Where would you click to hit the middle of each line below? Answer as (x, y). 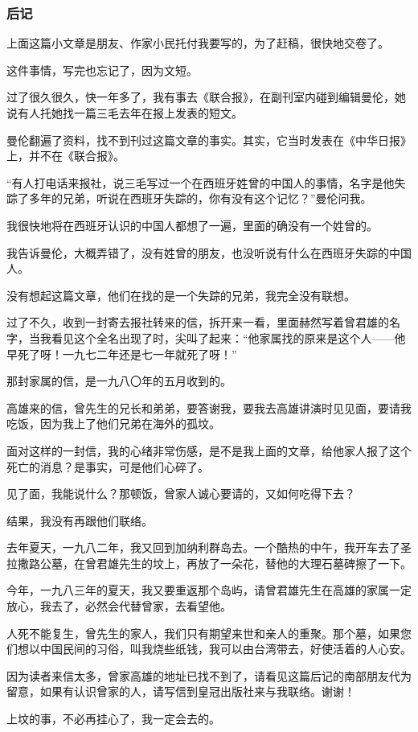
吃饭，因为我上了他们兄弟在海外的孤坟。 (113, 424)
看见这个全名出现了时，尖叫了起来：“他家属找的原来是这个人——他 (228, 337)
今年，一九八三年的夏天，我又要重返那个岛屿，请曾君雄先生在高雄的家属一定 (209, 590)
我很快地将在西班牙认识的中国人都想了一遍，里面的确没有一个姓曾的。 (192, 225)
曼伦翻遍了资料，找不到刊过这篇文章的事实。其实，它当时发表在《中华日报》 (209, 140)
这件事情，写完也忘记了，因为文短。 (102, 70)
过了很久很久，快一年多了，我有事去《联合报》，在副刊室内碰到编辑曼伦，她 (206, 97)
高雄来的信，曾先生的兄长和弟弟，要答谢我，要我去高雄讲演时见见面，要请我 (209, 407)
